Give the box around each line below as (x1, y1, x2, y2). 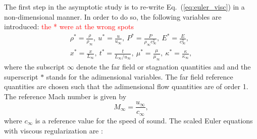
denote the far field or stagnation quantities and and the (76, 61, 251, 72)
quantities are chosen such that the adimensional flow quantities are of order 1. (4, 81, 248, 92)
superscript (4, 71, 38, 82)
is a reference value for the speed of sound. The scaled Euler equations (35, 115, 253, 125)
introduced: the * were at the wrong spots (4, 21, 134, 32)
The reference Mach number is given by (4, 91, 127, 101)
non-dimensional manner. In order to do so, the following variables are (4, 11, 222, 22)
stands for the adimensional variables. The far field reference (46, 71, 233, 82)
